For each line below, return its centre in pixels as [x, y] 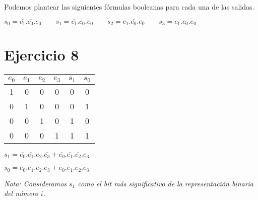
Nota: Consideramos [36, 183]
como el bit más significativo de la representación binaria [166, 183]
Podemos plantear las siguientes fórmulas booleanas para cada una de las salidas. [129, 7]
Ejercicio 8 [42, 55]
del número [21, 193]
